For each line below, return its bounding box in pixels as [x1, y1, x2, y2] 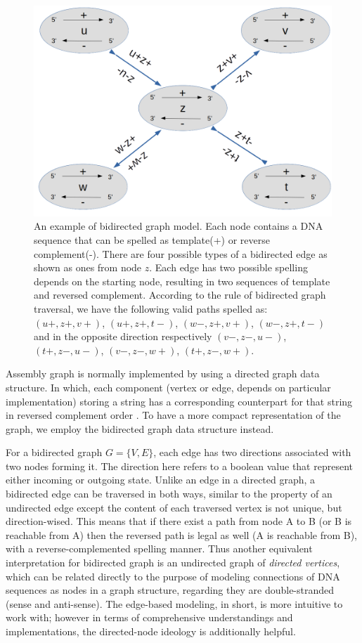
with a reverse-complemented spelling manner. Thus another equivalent [6, 541, 313, 556]
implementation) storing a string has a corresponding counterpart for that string [6, 394, 353, 408]
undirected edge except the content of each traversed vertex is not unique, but [6, 500, 342, 514]
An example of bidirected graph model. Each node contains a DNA [34, 219, 323, 233]
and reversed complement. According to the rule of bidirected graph [34, 287, 326, 302]
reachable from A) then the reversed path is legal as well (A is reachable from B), [6, 527, 358, 542]
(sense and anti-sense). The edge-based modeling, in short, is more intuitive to [6, 596, 343, 611]
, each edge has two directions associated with [153, 445, 351, 460]
